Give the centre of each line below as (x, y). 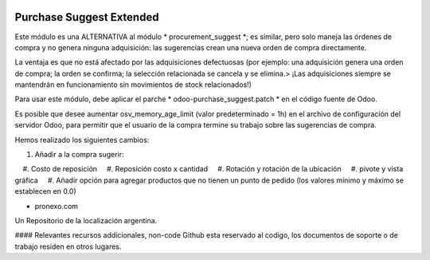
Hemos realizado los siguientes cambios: (82, 140)
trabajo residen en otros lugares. (68, 246)
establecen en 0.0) (46, 191)
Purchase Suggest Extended (87, 17)
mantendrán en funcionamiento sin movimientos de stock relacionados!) (133, 85)
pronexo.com (57, 206)
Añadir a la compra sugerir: (79, 155)
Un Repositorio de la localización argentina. (86, 220)
